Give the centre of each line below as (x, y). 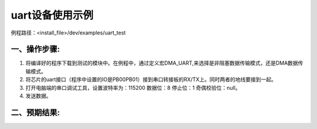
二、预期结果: (36, 112)
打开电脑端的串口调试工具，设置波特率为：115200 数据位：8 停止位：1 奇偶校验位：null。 (133, 88)
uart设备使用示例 (52, 15)
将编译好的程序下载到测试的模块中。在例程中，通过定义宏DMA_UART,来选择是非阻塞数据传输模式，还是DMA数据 (162, 63)
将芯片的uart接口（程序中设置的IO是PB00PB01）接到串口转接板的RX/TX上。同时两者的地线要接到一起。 (151, 79)
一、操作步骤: (36, 49)
